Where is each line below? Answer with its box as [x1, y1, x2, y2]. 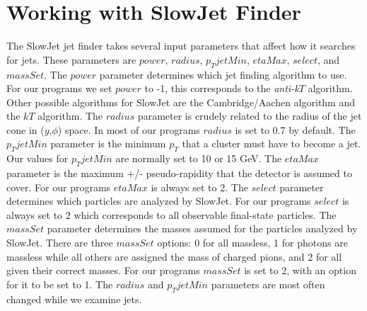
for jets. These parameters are [6, 52, 136, 67]
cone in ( [6, 122, 45, 137]
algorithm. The [37, 108, 103, 123]
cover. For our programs [6, 179, 111, 194]
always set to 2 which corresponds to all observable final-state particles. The [6, 207, 337, 222]
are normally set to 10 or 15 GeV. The [115, 151, 282, 166]
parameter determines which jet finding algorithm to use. [99, 67, 347, 81]
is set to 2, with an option [244, 263, 356, 278]
